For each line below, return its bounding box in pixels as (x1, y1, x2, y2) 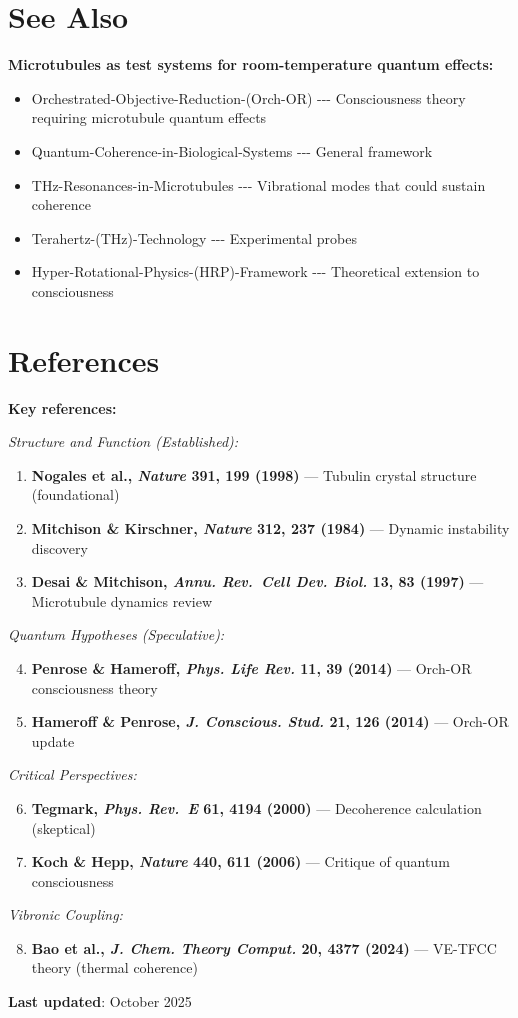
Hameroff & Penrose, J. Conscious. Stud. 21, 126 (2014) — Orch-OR (31, 711, 509, 732)
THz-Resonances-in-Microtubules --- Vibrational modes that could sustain (31, 174, 486, 195)
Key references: (8, 397, 117, 418)
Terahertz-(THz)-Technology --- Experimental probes (31, 227, 357, 248)
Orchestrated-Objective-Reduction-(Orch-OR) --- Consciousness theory (31, 87, 466, 108)
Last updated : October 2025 (8, 991, 192, 1012)
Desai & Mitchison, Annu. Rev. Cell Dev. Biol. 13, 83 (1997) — (31, 571, 484, 592)
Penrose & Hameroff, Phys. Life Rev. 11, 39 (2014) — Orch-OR (31, 657, 472, 678)
